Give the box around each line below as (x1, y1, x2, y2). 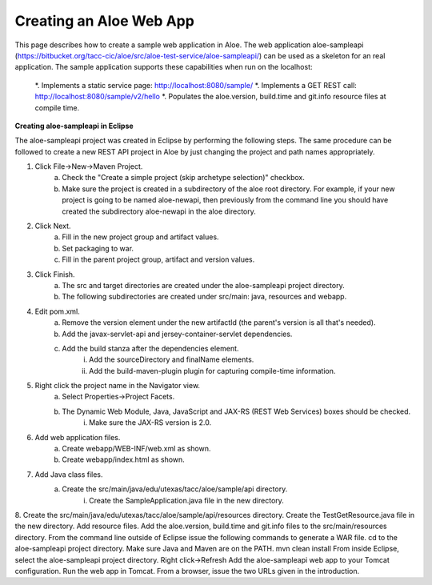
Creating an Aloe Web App (14, 12, 195, 30)
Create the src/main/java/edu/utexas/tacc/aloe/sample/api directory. (62, 484, 288, 494)
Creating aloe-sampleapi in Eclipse (14, 121, 134, 130)
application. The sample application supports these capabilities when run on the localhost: (14, 62, 313, 72)
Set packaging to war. (62, 243, 134, 253)
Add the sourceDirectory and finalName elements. (89, 355, 254, 364)
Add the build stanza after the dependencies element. (62, 343, 239, 353)
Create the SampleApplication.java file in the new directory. (89, 495, 284, 505)
